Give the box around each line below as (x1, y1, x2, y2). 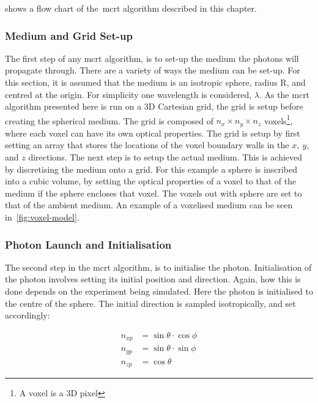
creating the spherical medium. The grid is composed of (5, 114, 213, 127)
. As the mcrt (259, 88, 310, 100)
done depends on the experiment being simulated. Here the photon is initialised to (5, 285, 314, 298)
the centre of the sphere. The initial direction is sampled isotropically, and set (5, 296, 296, 309)
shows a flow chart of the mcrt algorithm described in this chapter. (5, 2, 257, 14)
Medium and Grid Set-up (5, 28, 133, 43)
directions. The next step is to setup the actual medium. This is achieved (28, 151, 303, 164)
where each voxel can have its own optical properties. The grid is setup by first (5, 126, 300, 139)
